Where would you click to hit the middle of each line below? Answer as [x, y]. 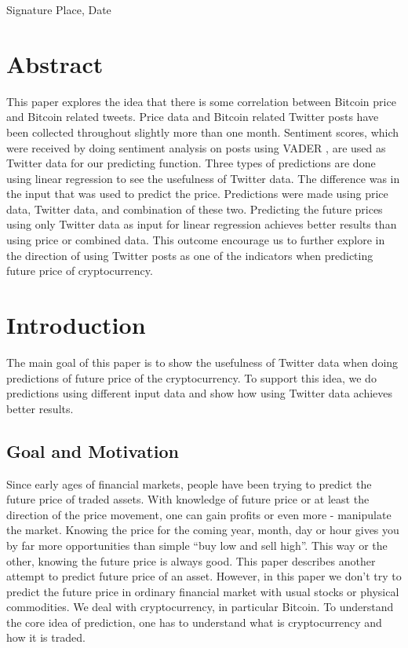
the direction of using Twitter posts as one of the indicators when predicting [190, 255]
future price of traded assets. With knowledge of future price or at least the [188, 499]
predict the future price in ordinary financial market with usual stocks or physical [203, 591]
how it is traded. [46, 637]
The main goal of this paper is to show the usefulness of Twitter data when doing [202, 362]
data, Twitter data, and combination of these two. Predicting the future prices [195, 209]
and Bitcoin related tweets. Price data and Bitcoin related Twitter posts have [193, 117]
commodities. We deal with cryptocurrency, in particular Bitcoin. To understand [200, 607]
